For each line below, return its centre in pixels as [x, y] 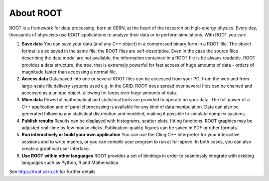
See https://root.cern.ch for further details [52, 172]
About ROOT [36, 13]
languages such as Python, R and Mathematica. [70, 163]
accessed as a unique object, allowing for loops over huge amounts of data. [99, 93]
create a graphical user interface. [56, 149]
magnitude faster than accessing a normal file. [69, 72]
